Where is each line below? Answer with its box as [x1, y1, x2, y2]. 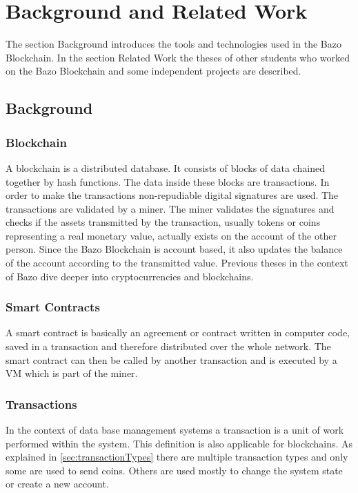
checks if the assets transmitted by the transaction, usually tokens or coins [6, 215, 321, 229]
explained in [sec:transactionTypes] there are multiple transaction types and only [6, 449, 348, 464]
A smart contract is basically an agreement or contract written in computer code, [6, 325, 350, 340]
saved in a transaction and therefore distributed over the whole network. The [6, 339, 331, 354]
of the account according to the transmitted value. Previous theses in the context [6, 255, 348, 270]
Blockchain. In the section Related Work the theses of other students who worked [6, 50, 350, 64]
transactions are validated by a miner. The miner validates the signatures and [6, 201, 335, 215]
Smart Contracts [6, 298, 100, 316]
